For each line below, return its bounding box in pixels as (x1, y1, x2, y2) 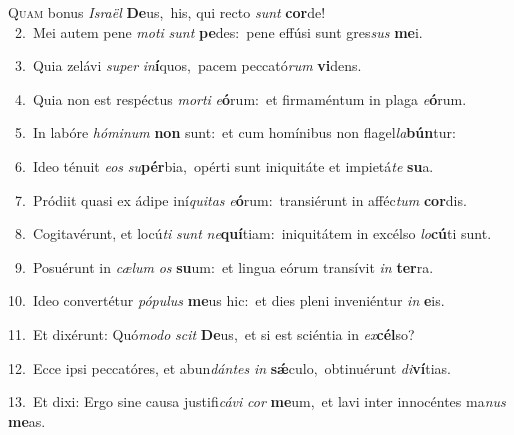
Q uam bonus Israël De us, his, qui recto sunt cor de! (8, 2, 326, 22)
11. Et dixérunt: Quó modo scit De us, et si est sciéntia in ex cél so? (8, 323, 415, 344)
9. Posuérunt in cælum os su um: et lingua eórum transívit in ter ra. (14, 256, 434, 277)
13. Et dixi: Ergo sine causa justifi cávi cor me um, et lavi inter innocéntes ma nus (8, 391, 506, 412)
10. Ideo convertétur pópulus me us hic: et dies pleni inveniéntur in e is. (8, 290, 445, 311)
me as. (8, 410, 46, 431)
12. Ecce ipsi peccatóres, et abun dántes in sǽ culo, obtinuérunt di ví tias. (8, 357, 451, 378)
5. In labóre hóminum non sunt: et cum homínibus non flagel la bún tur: (14, 122, 456, 143)
